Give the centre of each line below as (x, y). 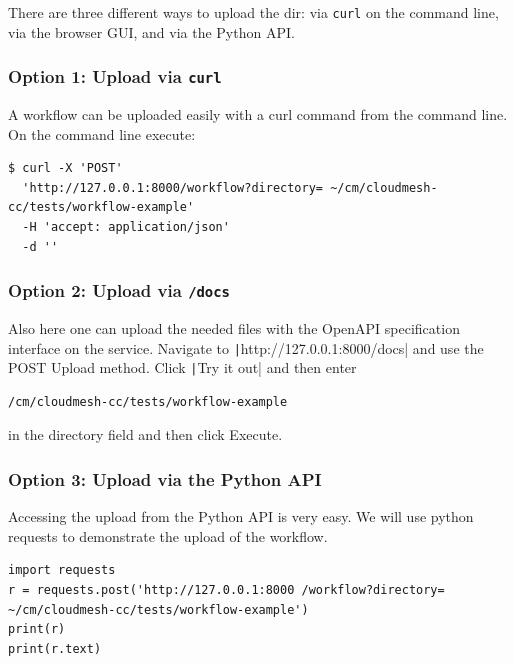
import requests (62, 570)
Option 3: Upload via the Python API (165, 478)
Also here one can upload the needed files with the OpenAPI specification (234, 327)
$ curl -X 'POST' (65, 168)
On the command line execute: (102, 133)
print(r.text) (55, 648)
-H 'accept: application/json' (126, 227)
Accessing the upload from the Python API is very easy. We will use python (241, 516)
